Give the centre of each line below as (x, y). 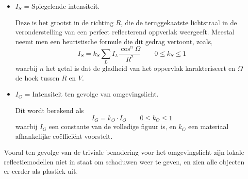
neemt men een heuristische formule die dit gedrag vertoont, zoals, (114, 41)
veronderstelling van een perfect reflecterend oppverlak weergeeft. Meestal (125, 32)
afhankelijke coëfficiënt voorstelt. (64, 136)
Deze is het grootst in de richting (64, 22)
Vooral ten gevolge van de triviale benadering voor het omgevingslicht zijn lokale (124, 152)
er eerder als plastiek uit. (41, 171)
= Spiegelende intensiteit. (62, 6)
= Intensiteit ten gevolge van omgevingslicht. (92, 94)
